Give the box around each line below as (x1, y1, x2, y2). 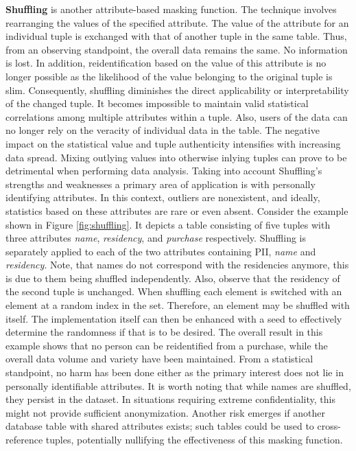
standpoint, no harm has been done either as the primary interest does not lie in (5, 365, 344, 380)
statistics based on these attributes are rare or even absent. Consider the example (5, 203, 348, 218)
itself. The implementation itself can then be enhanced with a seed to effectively (5, 311, 342, 325)
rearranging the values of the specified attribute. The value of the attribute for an (5, 15, 349, 30)
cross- (317, 419, 341, 433)
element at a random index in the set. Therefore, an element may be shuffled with (5, 298, 350, 312)
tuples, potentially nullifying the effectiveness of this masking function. (45, 432, 343, 446)
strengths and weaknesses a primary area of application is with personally (5, 176, 316, 191)
